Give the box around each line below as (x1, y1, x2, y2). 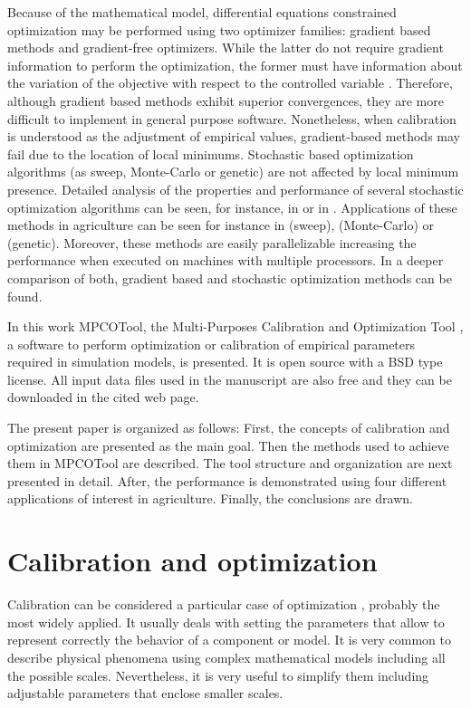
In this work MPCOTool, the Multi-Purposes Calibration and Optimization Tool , (7, 317, 464, 336)
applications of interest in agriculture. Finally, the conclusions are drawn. (7, 489, 413, 508)
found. (7, 286, 43, 305)
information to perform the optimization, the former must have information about (7, 55, 463, 74)
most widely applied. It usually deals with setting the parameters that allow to (7, 612, 445, 631)
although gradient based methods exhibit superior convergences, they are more (7, 91, 444, 110)
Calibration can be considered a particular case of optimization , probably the (7, 595, 440, 614)
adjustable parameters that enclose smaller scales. (7, 684, 284, 703)
